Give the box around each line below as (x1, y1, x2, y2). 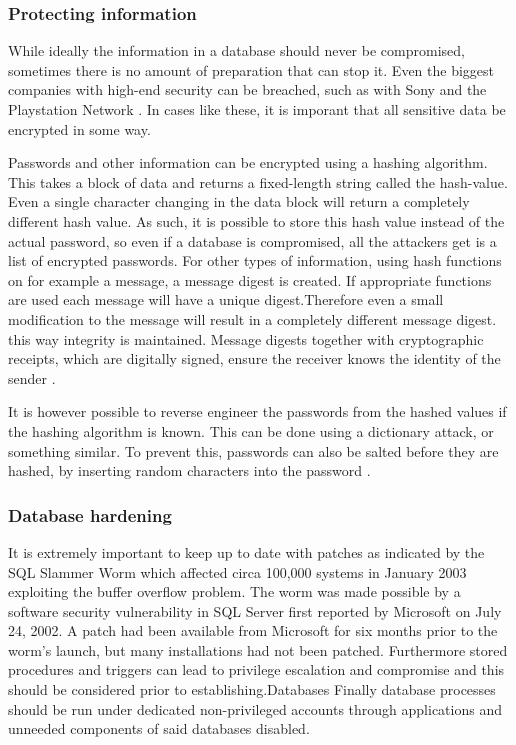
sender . (8, 367, 56, 388)
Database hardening (8, 502, 172, 527)
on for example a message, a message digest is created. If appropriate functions (8, 269, 492, 290)
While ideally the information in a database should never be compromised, (8, 40, 465, 61)
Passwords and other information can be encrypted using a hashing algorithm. (8, 152, 488, 173)
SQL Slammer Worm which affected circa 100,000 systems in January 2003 (8, 561, 467, 582)
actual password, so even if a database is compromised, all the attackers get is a (8, 230, 497, 251)
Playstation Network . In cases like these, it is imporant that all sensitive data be (8, 99, 506, 119)
